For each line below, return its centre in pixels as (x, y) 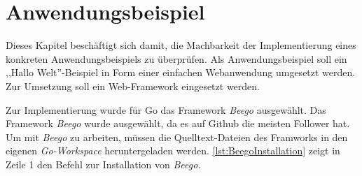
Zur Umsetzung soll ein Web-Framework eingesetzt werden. (133, 86)
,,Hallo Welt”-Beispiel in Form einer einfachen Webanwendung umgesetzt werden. (181, 72)
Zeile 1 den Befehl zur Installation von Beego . (103, 164)
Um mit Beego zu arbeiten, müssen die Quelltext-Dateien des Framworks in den (177, 137)
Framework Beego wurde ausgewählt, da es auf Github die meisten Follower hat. (178, 123)
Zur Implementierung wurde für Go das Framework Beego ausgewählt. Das (166, 109)
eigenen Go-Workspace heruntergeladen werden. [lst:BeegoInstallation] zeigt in (173, 151)
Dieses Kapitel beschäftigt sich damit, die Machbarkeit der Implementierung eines (181, 45)
